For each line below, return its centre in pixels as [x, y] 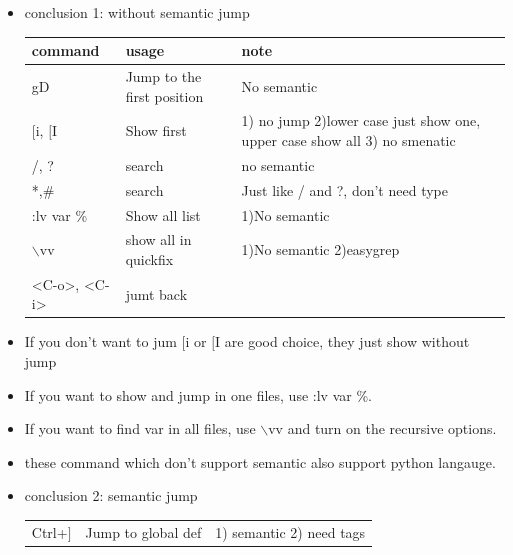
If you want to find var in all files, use [140, 428]
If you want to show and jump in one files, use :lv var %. [198, 394]
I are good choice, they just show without [342, 341]
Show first [156, 130]
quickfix [149, 258]
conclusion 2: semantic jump [111, 495]
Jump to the [163, 75]
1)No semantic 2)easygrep [320, 249]
